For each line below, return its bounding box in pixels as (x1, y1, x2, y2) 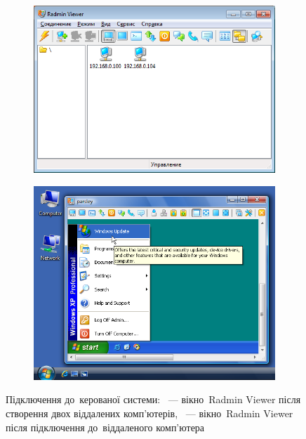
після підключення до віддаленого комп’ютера (6, 419, 205, 434)
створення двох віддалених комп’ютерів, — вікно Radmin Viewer (6, 405, 293, 420)
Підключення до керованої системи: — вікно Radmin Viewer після (6, 392, 301, 407)
